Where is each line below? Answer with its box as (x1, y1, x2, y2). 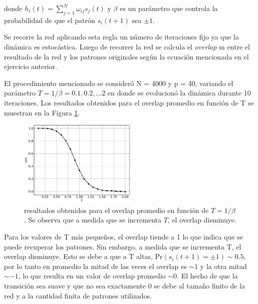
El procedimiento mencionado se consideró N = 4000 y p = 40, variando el (4, 77, 233, 88)
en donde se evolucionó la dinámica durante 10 (107, 87, 251, 98)
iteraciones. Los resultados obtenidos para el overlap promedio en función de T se (4, 97, 254, 107)
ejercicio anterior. (4, 61, 57, 71)
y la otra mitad (200, 260, 247, 271)
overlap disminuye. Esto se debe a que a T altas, (4, 251, 153, 261)
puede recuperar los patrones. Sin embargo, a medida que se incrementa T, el (4, 241, 241, 251)
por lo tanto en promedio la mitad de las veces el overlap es (4, 260, 187, 271)
